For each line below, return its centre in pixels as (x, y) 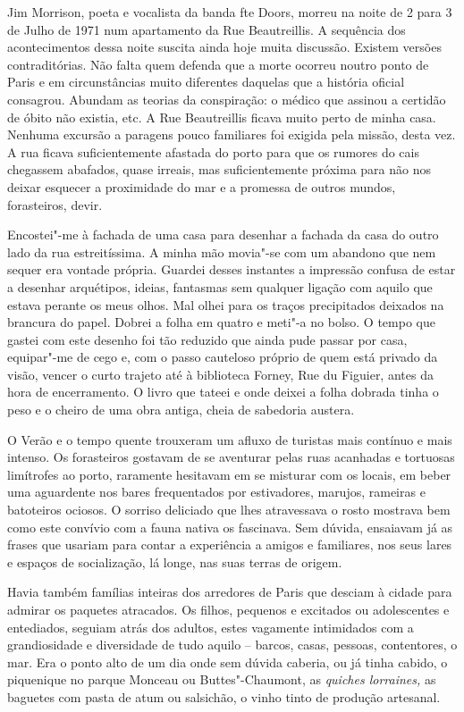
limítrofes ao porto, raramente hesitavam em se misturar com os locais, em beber (229, 474)
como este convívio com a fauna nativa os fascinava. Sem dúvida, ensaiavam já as (230, 527)
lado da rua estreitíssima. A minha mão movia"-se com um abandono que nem (222, 251)
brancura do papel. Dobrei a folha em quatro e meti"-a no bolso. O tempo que (221, 322)
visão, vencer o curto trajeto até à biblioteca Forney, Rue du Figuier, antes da (220, 374)
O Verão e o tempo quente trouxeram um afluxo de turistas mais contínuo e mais (230, 439)
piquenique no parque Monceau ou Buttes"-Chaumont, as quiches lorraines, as (222, 679)
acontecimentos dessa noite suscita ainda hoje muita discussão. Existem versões (224, 47)
